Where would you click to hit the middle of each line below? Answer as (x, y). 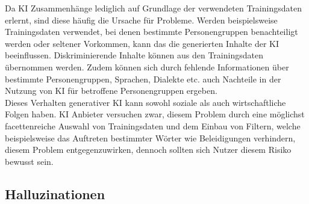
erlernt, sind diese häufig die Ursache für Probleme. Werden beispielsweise (141, 20)
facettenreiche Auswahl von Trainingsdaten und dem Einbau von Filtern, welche (153, 125)
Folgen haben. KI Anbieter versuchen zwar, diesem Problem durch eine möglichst (155, 114)
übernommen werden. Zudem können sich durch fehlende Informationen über (147, 66)
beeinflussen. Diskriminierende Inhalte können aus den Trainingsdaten (134, 55)
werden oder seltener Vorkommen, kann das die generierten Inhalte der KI (142, 43)
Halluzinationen (55, 193)
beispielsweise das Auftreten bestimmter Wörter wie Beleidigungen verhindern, (150, 138)
